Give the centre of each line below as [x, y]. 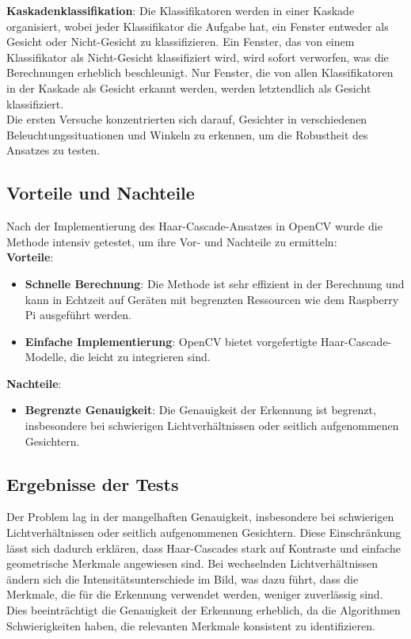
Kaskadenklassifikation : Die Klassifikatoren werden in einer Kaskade [181, 10]
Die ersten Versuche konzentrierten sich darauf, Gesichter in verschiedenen [187, 119]
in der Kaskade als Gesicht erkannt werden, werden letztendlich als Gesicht [189, 87]
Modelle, [46, 357]
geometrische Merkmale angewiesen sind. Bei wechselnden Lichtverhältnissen [192, 563]
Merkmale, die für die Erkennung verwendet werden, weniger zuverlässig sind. [195, 594]
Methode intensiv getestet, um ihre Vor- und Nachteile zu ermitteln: [172, 241]
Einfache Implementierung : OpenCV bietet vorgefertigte [171, 341]
